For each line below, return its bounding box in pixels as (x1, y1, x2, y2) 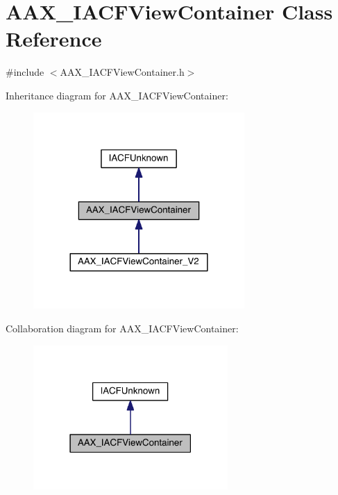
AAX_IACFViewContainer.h (60, 65, 185, 79)
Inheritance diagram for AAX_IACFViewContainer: (6, 88, 228, 102)
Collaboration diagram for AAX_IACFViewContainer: (6, 320, 239, 335)
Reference (6, 24, 102, 53)
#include (6, 65, 44, 79)
